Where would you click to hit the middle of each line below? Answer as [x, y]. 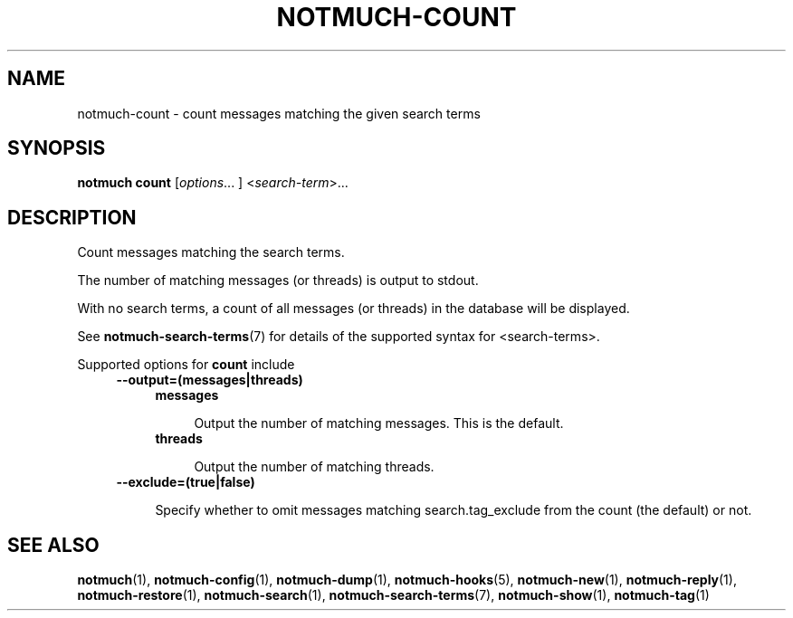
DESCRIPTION [72, 217]
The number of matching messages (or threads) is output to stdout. [278, 280]
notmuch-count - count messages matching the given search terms [279, 113]
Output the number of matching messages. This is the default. [379, 423]
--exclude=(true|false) [186, 482]
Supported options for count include [186, 365]
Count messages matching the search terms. [211, 252]
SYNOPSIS [57, 148]
